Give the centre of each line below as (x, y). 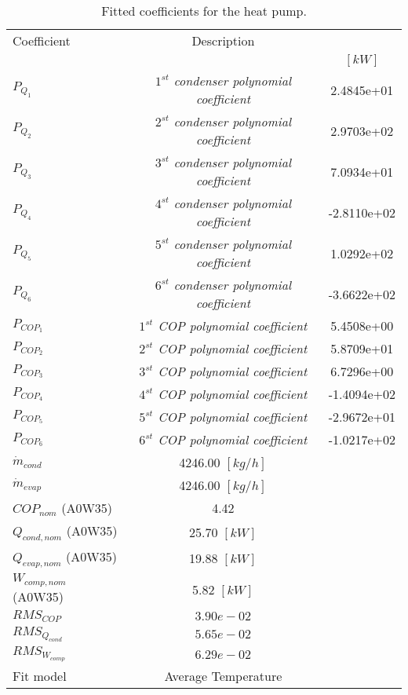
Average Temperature (223, 676)
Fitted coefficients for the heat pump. (204, 11)
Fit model (40, 676)
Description (223, 40)
